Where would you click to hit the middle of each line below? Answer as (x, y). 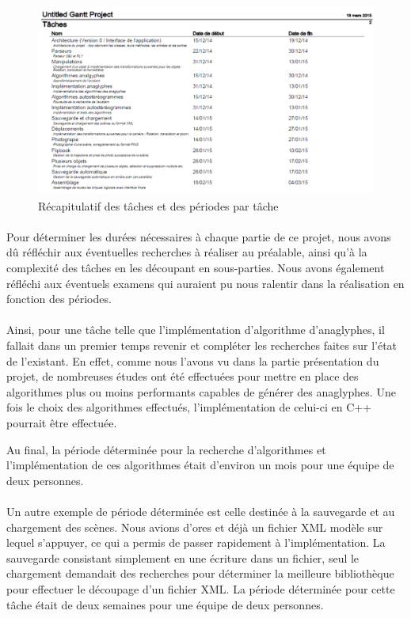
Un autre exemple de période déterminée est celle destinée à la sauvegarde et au (201, 511)
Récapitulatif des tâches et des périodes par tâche (158, 205)
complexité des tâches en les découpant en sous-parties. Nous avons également (196, 268)
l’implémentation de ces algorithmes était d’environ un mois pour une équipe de (200, 465)
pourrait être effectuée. (62, 422)
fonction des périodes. (59, 299)
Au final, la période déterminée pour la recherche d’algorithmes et (166, 449)
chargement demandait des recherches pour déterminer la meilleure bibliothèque (200, 573)
